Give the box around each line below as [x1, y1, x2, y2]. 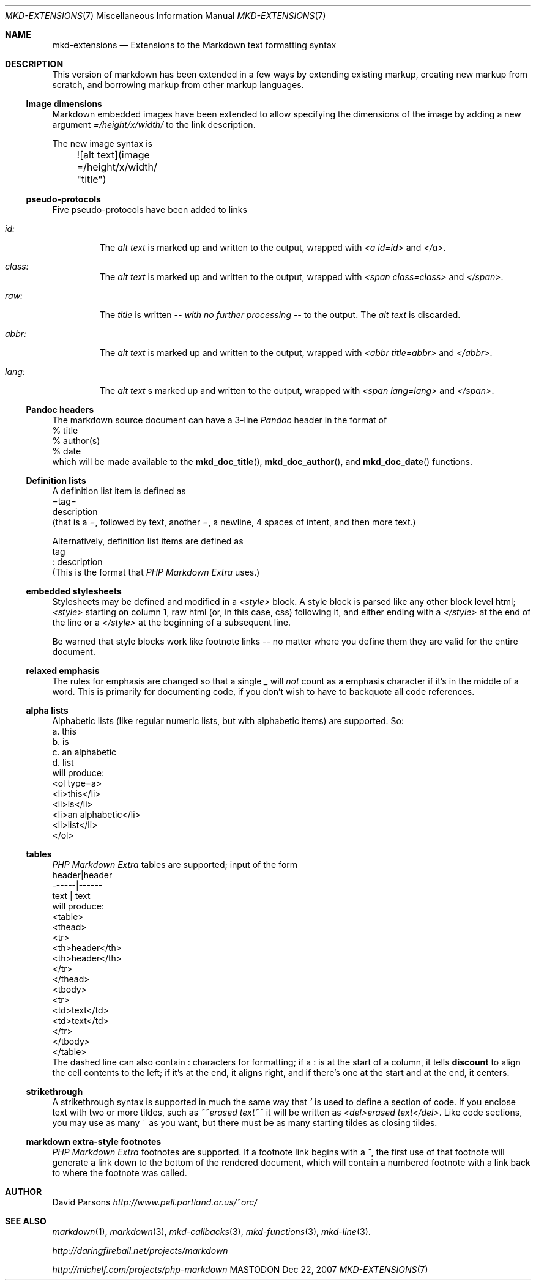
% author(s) [52, 435, 100, 446]
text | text [52, 891, 91, 901]
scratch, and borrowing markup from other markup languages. [52, 80, 304, 90]
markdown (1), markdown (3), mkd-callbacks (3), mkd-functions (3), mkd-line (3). [52, 1226, 371, 1237]
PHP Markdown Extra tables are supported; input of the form [52, 859, 298, 870]
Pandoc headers [26, 404, 94, 415]
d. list [52, 757, 74, 768]
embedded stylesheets [26, 586, 122, 596]
